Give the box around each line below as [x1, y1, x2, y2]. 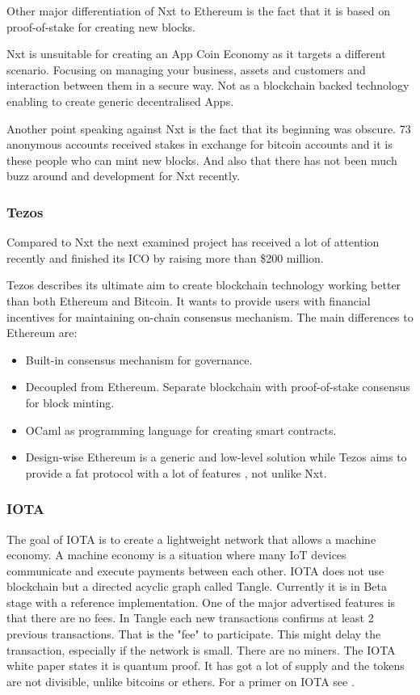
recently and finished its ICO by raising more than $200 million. [6, 249, 324, 266]
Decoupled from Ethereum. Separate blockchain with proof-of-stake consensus [25, 378, 410, 395]
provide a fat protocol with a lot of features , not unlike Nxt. [25, 464, 327, 481]
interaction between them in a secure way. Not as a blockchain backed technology [6, 77, 409, 94]
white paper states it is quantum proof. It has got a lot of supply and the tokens [6, 657, 405, 674]
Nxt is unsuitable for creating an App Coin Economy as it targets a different [6, 45, 386, 62]
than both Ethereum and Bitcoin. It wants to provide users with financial [6, 292, 371, 309]
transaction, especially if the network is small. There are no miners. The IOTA [6, 641, 396, 658]
